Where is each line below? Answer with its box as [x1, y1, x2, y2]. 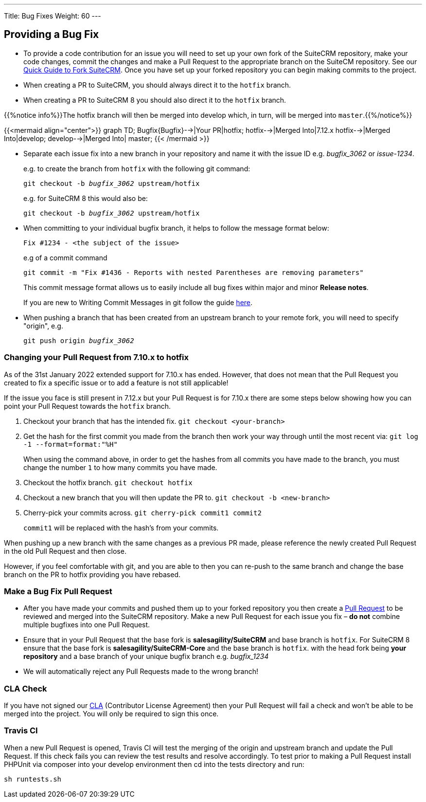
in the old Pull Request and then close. [4, 547, 126, 555]
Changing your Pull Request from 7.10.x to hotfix [4, 352, 189, 363]
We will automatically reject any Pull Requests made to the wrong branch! [23, 667, 259, 676]
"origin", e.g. [23, 321, 63, 330]
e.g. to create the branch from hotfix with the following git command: [23, 164, 250, 173]
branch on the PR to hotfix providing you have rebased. [4, 570, 180, 579]
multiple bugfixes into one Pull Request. [23, 620, 150, 629]
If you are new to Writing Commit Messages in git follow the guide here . [23, 298, 253, 307]
